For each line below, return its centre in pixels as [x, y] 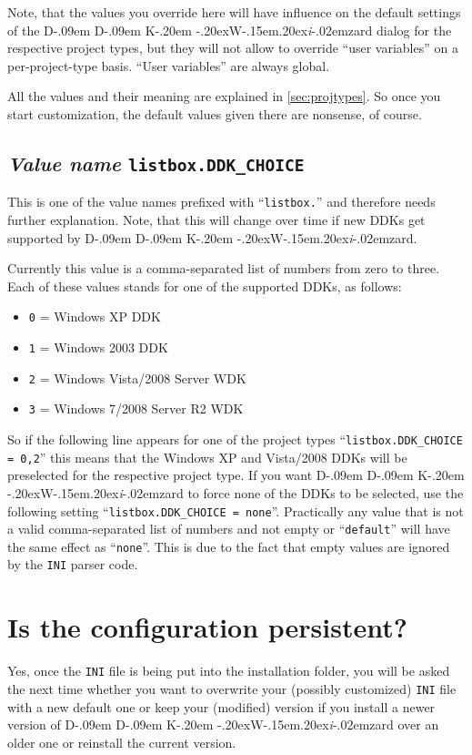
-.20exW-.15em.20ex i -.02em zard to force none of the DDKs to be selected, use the [236, 492]
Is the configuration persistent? [207, 627]
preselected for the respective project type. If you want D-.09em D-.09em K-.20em [236, 475]
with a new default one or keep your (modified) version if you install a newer [221, 706]
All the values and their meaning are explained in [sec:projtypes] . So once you [224, 96]
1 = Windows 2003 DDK [98, 347]
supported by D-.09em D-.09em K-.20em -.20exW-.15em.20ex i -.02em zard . [212, 237]
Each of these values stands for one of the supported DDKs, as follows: [205, 286]
